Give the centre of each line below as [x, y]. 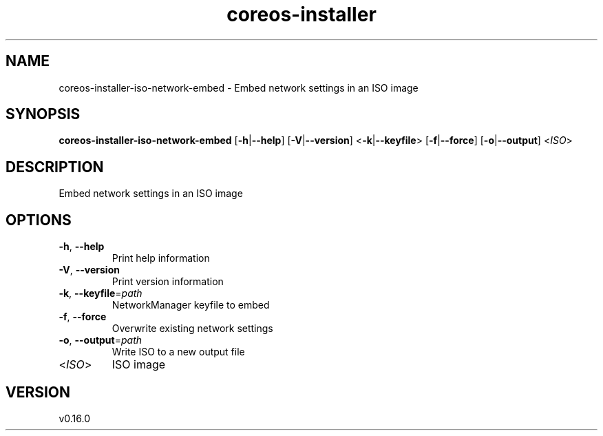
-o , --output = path [100, 340]
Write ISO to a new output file [178, 352]
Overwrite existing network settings [192, 329]
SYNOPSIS [43, 114]
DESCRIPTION [55, 167]
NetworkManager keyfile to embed [191, 305]
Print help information [161, 258]
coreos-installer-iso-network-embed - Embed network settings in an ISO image [239, 87]
